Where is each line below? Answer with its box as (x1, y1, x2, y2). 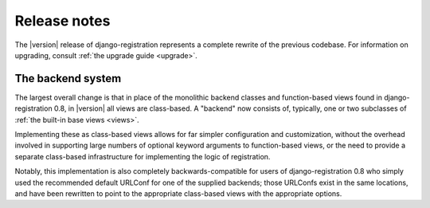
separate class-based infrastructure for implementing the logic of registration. (14, 151, 271, 161)
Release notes (14, 12, 111, 29)
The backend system (14, 72, 122, 85)
